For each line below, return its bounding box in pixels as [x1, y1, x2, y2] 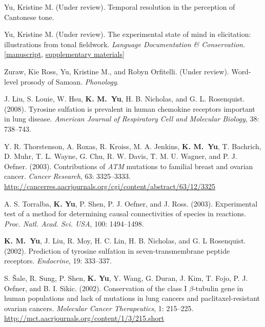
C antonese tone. [4, 11, 54, 22]
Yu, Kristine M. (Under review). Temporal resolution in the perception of [4, 2, 235, 12]
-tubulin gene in [193, 282, 243, 293]
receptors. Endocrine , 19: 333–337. [4, 255, 112, 266]
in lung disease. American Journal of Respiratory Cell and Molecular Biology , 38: [4, 113, 259, 124]
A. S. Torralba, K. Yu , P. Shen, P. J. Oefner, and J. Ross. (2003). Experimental [4, 198, 258, 209]
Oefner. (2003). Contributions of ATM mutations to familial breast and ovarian [4, 160, 253, 171]
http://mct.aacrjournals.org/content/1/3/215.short [4, 313, 165, 323]
